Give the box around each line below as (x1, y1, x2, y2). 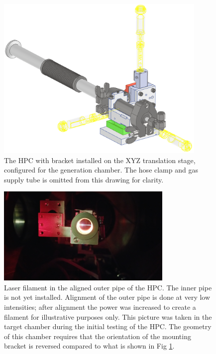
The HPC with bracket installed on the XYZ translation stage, (4, 155, 196, 165)
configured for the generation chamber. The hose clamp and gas (4, 165, 198, 175)
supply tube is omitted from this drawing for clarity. (4, 174, 164, 184)
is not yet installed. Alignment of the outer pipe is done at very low (4, 292, 211, 302)
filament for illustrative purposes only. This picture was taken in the (4, 311, 212, 322)
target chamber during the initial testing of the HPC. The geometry (4, 321, 212, 332)
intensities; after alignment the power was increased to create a (4, 302, 196, 312)
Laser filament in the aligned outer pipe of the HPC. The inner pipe (4, 282, 212, 292)
